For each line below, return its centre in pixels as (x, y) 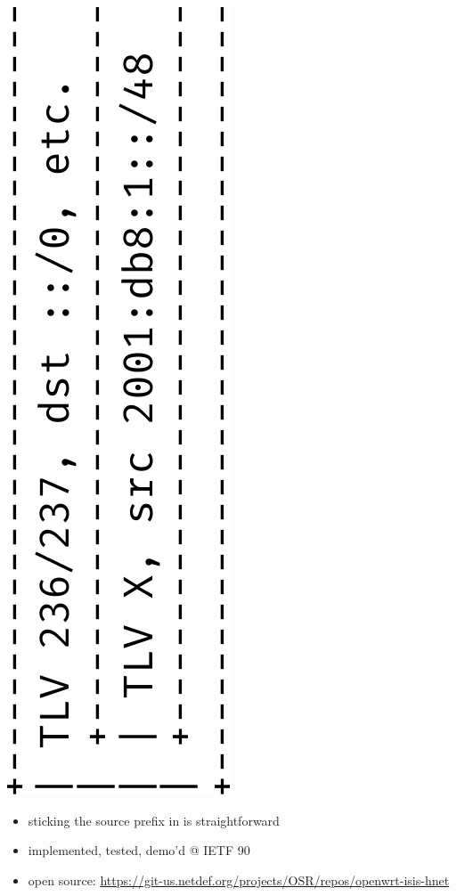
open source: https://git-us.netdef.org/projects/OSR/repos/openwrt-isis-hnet (239, 880)
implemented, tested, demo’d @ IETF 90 (139, 850)
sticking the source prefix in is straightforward (154, 820)
